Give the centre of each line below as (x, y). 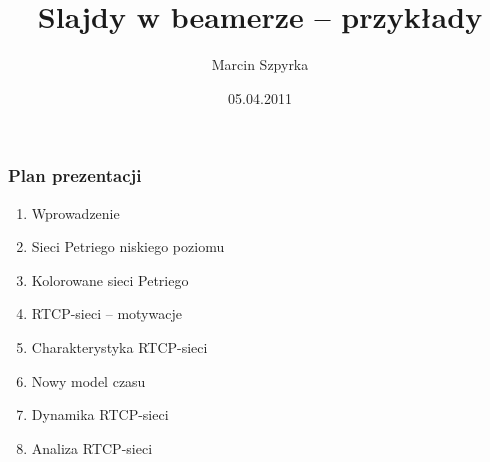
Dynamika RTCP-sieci (100, 414)
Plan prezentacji (75, 175)
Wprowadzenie (75, 212)
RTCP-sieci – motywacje (106, 313)
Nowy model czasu (88, 380)
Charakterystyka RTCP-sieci (119, 346)
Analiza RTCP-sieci (92, 447)
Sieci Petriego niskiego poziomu (128, 246)
